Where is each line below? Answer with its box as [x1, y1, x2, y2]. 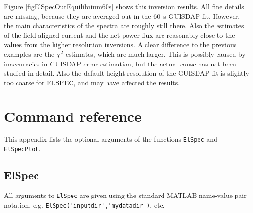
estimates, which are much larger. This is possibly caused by [65, 49, 246, 59]
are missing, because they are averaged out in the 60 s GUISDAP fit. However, [4, 11, 240, 21]
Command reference [4, 106, 142, 126]
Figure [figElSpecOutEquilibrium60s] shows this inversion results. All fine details [4, 1, 244, 11]
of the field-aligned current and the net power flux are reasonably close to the [4, 30, 235, 40]
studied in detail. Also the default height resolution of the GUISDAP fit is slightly [4, 68, 249, 78]
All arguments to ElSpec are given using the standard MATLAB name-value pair [4, 190, 247, 200]
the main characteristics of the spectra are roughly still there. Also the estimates [4, 20, 244, 31]
